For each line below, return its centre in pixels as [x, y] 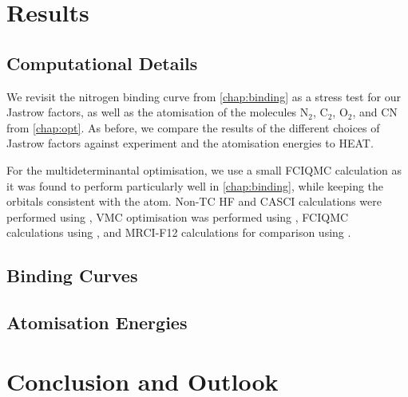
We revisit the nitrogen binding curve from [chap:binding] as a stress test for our [204, 96]
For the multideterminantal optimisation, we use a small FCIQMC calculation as [204, 169]
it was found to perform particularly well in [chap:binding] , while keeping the [195, 185]
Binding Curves [72, 275]
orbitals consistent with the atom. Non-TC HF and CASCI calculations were [194, 201]
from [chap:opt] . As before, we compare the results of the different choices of [193, 127]
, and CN [375, 112]
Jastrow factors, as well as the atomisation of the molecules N [158, 112]
